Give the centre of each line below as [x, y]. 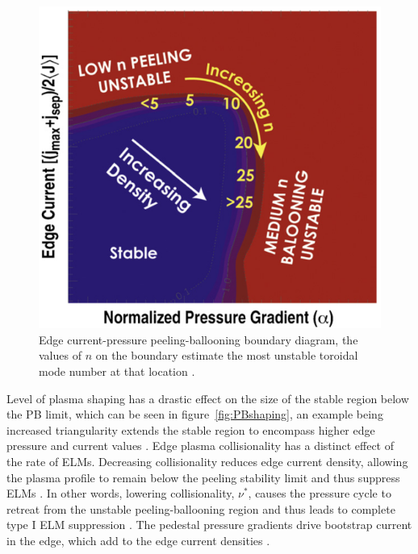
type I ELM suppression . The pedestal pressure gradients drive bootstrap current [209, 525]
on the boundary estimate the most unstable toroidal [227, 355]
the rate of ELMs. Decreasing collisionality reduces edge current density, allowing [207, 461]
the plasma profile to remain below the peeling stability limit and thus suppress [203, 477]
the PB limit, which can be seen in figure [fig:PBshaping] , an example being [195, 414]
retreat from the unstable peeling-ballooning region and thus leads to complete [201, 508]
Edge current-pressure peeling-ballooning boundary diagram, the [199, 339]
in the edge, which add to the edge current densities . [138, 540]
